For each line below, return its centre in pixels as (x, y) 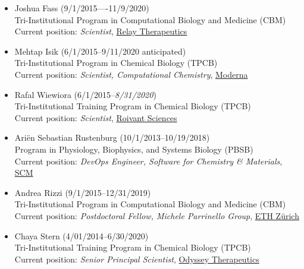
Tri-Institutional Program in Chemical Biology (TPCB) (116, 63)
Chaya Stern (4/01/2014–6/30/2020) (82, 235)
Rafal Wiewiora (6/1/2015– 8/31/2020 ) (85, 94)
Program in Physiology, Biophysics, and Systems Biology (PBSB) (134, 149)
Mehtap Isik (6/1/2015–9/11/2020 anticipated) (100, 51)
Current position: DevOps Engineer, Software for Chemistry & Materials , (148, 161)
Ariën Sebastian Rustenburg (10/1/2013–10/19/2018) (112, 137)
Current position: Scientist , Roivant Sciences (96, 117)
